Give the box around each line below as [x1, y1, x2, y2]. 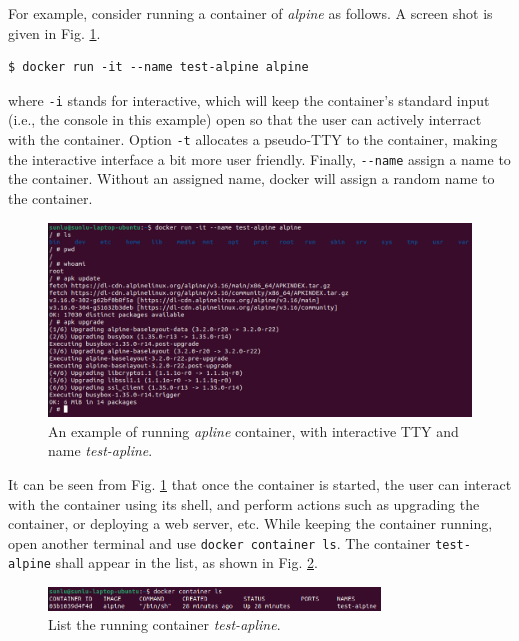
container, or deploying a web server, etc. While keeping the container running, [8, 513, 493, 534]
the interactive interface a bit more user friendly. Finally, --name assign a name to [8, 148, 511, 169]
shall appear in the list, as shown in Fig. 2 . [55, 552, 318, 573]
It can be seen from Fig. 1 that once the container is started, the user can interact [8, 473, 512, 494]
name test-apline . [48, 440, 153, 461]
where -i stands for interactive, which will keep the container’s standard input [8, 89, 490, 110]
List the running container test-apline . [48, 614, 281, 635]
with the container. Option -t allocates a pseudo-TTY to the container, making [8, 129, 498, 150]
